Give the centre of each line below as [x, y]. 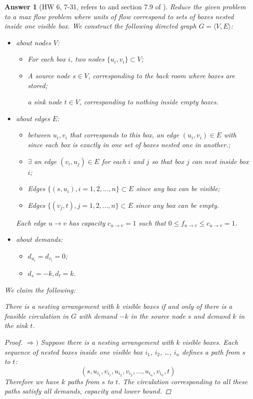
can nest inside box [220, 161]
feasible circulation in [37, 316]
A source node [49, 75]
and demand [212, 316]
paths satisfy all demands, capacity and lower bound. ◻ [88, 391]
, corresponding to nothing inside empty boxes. [149, 102]
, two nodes [87, 59]
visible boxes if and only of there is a [177, 306]
